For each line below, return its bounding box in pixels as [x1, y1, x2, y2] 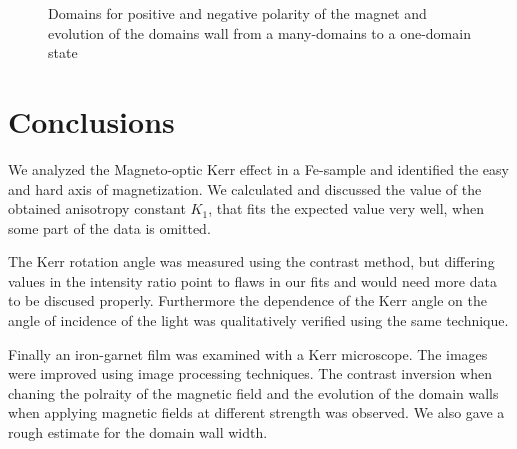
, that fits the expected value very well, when [208, 198, 485, 219]
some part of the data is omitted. [8, 217, 211, 238]
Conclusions [8, 100, 175, 141]
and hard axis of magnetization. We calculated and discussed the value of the [8, 178, 482, 199]
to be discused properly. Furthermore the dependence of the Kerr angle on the [8, 290, 487, 311]
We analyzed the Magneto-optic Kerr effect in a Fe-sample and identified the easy [8, 158, 509, 179]
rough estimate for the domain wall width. [8, 422, 268, 443]
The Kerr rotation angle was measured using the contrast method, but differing [8, 251, 495, 272]
